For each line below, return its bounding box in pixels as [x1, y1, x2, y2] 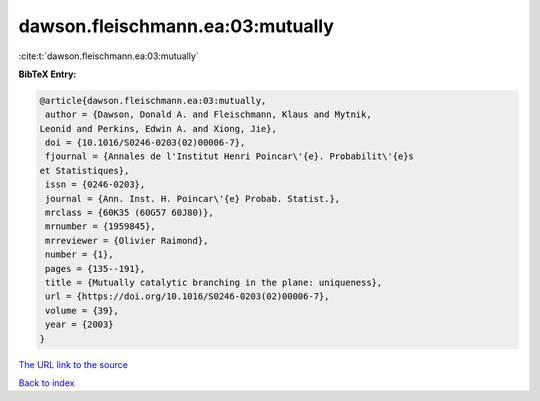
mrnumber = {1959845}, [45, 221, 157, 232]
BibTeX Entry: [18, 68, 77, 80]
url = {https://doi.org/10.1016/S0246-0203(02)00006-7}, [45, 291, 330, 302]
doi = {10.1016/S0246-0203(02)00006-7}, [45, 137, 246, 149]
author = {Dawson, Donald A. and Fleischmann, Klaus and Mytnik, [45, 109, 372, 120]
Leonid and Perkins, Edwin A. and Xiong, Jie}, [39, 123, 277, 134]
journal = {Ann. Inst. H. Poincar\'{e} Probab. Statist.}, [45, 193, 341, 204]
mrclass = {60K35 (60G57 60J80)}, [45, 207, 214, 219]
